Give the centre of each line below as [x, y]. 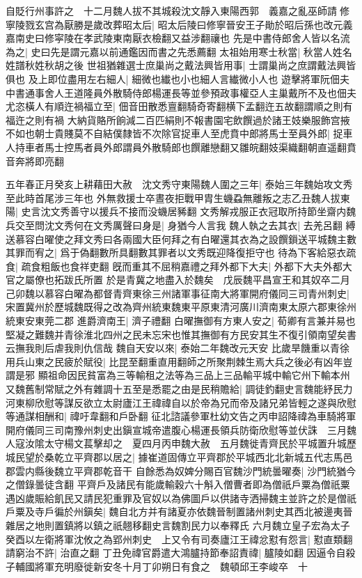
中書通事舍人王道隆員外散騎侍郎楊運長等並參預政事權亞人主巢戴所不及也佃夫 [181, 92]
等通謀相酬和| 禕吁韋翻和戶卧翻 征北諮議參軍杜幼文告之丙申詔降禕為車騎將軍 [181, 416]
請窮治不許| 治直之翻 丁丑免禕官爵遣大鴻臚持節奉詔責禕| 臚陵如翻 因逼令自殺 [181, 553]
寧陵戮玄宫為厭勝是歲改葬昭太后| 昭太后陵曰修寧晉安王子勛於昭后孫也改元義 [179, 24]
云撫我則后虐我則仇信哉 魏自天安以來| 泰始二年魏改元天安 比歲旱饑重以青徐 [178, 348]
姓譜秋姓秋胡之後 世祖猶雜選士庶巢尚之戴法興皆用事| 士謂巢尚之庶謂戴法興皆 [181, 65]
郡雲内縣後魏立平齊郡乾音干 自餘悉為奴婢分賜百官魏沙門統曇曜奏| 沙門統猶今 [181, 470]
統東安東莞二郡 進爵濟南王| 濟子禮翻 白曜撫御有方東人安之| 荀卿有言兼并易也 [181, 321]
